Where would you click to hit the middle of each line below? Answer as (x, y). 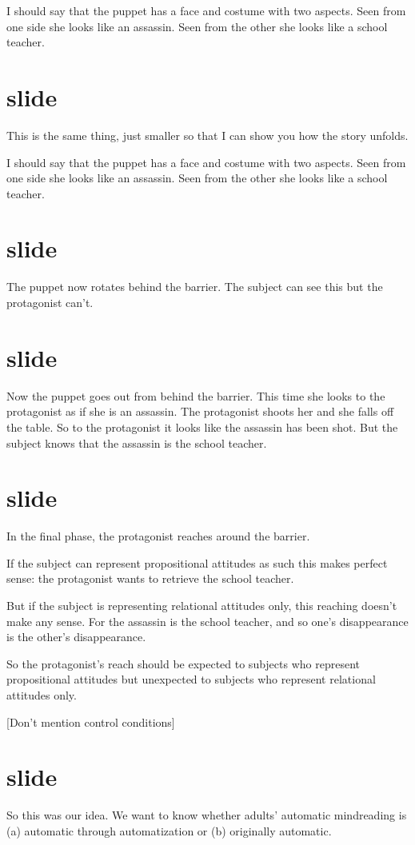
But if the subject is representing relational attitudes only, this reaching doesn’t (202, 605)
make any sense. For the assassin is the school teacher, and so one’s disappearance (207, 621)
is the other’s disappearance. (76, 637)
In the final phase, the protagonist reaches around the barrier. (158, 536)
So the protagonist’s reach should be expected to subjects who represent (183, 663)
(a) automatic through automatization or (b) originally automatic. (169, 830)
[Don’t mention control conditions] (91, 721)
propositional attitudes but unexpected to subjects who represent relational (191, 679)
